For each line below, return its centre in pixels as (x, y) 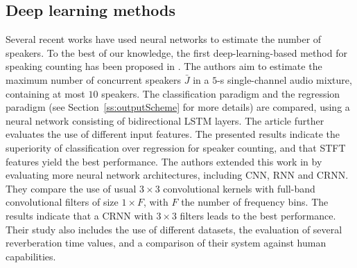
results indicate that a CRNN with (79, 215)
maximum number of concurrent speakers (94, 79)
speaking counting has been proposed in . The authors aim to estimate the (164, 66)
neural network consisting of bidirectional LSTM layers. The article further (165, 120)
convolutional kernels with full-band (239, 188)
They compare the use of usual (71, 188)
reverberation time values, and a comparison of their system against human (166, 243)
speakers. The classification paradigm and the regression (221, 93)
